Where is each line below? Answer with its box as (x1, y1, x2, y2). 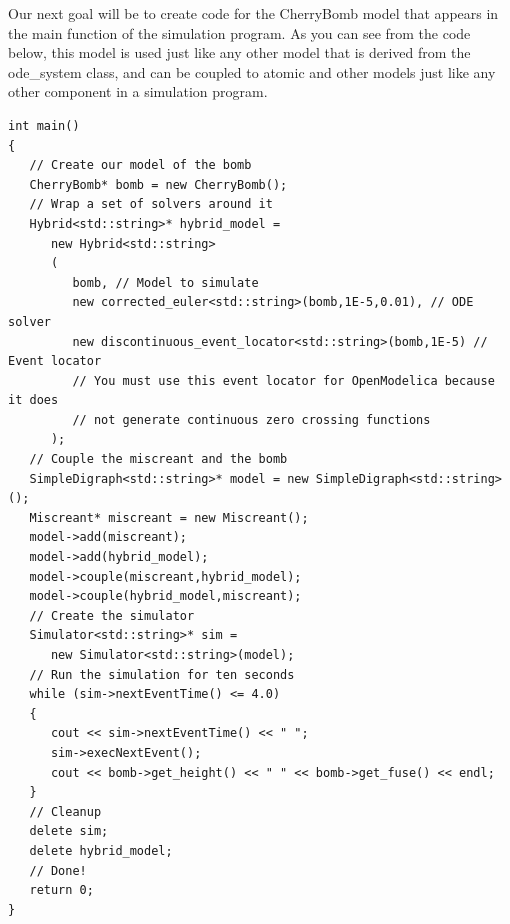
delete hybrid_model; (29, 843, 173, 858)
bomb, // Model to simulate (72, 275, 259, 290)
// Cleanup (29, 804, 102, 819)
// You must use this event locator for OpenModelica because (72, 373, 495, 388)
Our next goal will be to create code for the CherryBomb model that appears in (8, 3, 499, 23)
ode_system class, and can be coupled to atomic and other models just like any (8, 61, 496, 82)
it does (8, 393, 59, 408)
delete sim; (29, 824, 109, 839)
